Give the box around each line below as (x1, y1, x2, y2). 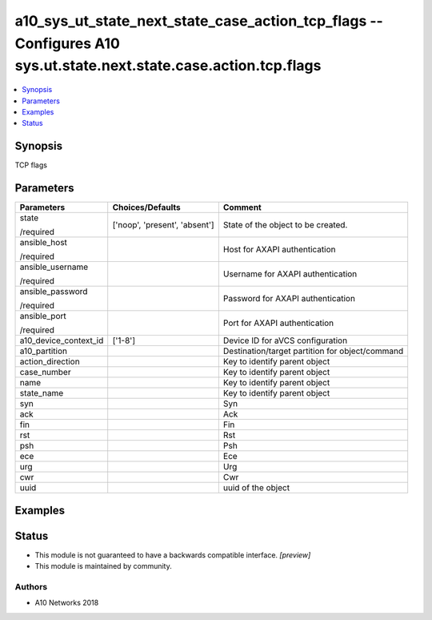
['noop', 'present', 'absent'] (112, 219, 215, 231)
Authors (14, 581, 48, 592)
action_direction (19, 356, 80, 368)
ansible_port (19, 311, 67, 322)
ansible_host (19, 237, 68, 248)
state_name (19, 388, 64, 399)
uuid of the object (222, 482, 290, 493)
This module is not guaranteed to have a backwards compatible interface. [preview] (34, 550, 311, 560)
